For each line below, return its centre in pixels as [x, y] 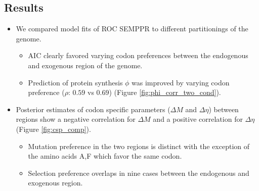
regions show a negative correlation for [76, 119]
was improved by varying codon [181, 82]
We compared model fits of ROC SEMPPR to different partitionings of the [132, 29]
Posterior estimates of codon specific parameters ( [93, 109]
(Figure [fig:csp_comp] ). [53, 129]
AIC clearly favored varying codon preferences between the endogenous [138, 55]
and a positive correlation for [198, 119]
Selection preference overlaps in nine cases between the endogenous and [139, 173]
